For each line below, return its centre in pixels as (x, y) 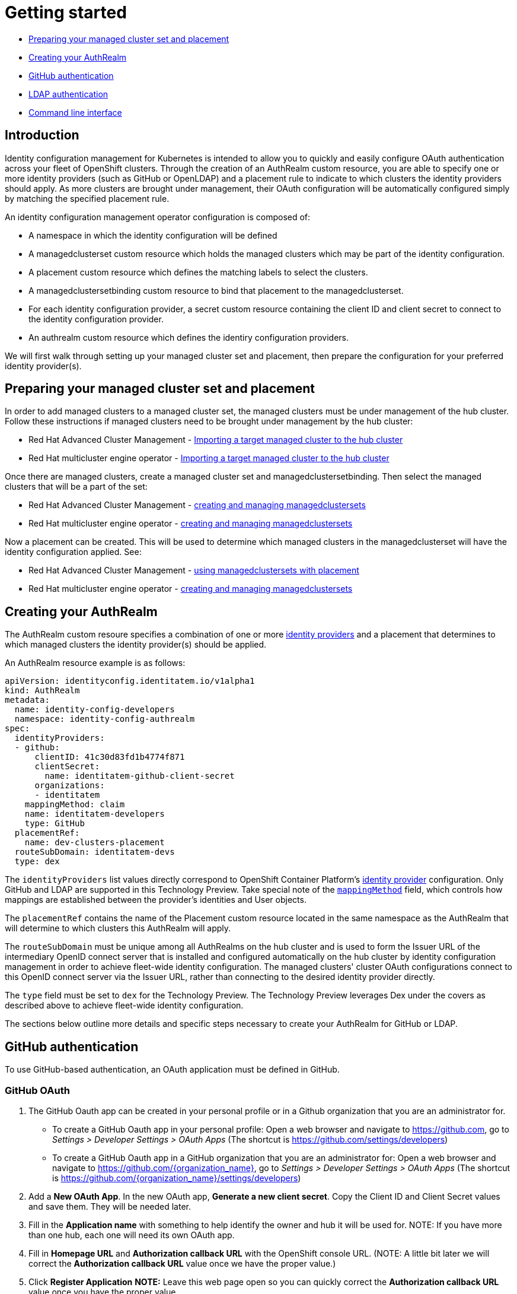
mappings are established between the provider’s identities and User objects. (156, 900)
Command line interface (75, 112)
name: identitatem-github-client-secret (140, 776)
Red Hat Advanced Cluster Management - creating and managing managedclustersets (197, 505)
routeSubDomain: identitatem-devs (95, 852)
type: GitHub (55, 824)
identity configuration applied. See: (73, 552)
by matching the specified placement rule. (87, 198)
